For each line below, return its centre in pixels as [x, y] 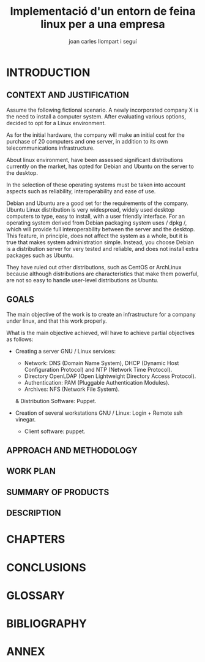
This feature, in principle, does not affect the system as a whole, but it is [97, 236]
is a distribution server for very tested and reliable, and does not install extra [102, 248]
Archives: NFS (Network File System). [72, 389]
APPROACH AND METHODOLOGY [72, 450]
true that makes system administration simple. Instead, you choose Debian [100, 242]
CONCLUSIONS [47, 567]
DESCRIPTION [34, 513]
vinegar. [25, 419]
